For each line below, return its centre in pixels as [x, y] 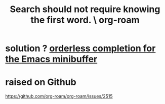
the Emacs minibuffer [51, 59]
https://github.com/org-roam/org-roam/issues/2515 [59, 96]
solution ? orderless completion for [80, 48]
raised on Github [41, 82]
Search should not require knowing [85, 9]
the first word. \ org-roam [85, 20]
